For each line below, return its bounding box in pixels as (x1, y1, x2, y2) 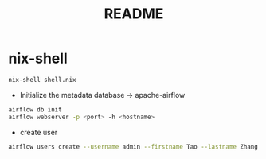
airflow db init (8, 105, 62, 114)
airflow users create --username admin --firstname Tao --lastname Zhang (8, 142, 259, 151)
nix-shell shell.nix (8, 76, 77, 83)
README (104, 5, 164, 23)
